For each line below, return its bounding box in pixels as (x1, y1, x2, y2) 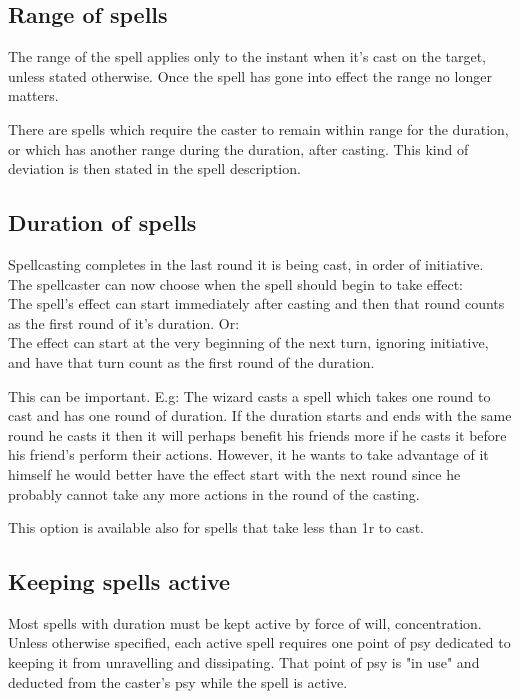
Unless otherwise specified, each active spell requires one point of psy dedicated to (8, 632, 511, 653)
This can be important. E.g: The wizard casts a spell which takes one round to (8, 385, 491, 406)
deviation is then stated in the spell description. (8, 158, 301, 179)
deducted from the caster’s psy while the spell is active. (8, 671, 348, 692)
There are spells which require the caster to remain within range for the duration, (8, 118, 509, 139)
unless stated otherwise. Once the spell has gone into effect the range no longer (8, 65, 492, 86)
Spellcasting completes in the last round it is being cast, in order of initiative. (8, 253, 484, 274)
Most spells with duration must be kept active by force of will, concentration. (8, 612, 482, 633)
